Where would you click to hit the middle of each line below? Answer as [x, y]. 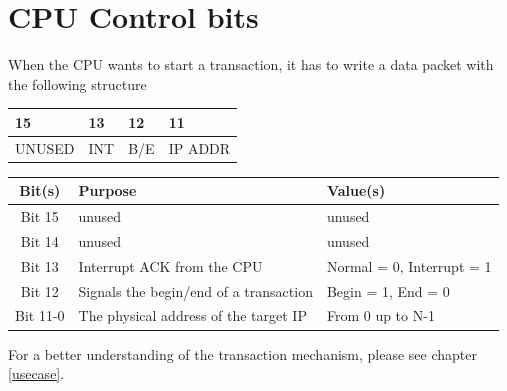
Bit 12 [39, 290]
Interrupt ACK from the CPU [170, 265]
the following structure [77, 83]
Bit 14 [39, 240]
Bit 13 [39, 265]
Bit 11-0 [40, 315]
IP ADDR [199, 147]
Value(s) [356, 190]
